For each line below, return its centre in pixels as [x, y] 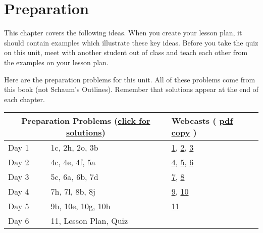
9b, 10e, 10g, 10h [81, 206]
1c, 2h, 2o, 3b [74, 148]
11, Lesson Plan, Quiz [89, 221]
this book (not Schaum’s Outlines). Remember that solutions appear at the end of [131, 89]
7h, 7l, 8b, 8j [73, 192]
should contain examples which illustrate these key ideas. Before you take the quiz [131, 42]
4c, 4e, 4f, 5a [73, 162]
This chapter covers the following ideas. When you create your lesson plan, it [123, 33]
